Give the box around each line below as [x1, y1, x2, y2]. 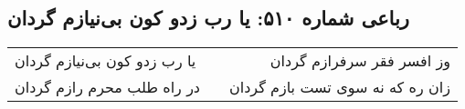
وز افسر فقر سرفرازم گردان [269, 50, 450, 72]
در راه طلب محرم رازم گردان [15, 76, 200, 98]
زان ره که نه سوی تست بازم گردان [229, 76, 450, 98]
